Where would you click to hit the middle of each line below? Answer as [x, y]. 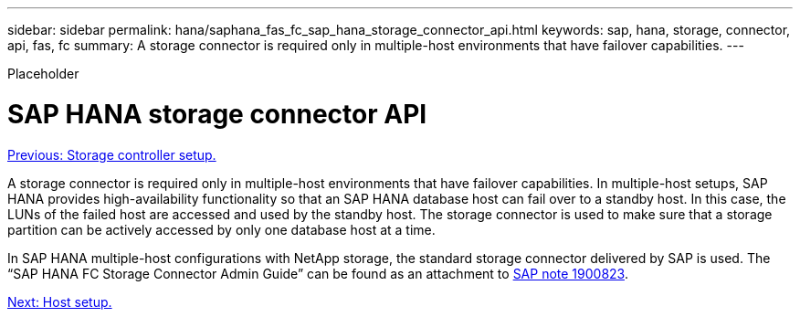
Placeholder [43, 74]
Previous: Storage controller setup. [112, 154]
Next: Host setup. [60, 301]
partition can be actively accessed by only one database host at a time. [221, 229]
